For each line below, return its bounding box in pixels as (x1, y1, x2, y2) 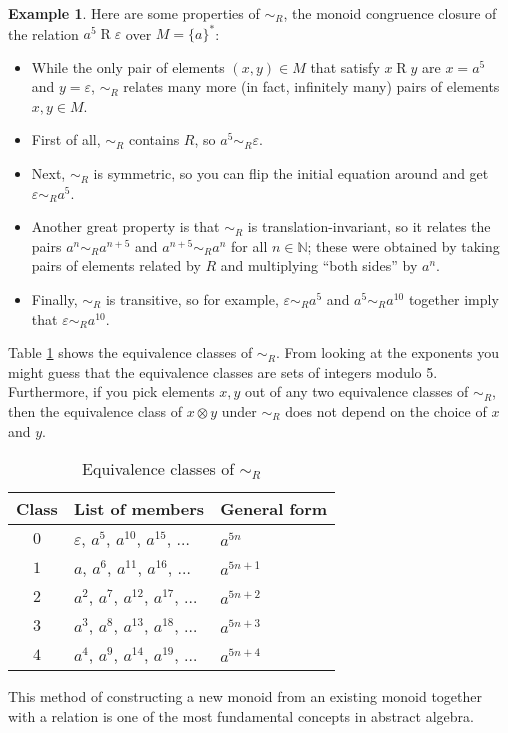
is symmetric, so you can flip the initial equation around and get (93, 163, 489, 184)
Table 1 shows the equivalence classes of (8, 342, 253, 363)
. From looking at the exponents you (275, 342, 500, 363)
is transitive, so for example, (105, 289, 279, 310)
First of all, (31, 129, 101, 150)
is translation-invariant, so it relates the (247, 216, 491, 237)
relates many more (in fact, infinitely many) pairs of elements (123, 76, 500, 97)
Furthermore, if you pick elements (8, 381, 215, 402)
